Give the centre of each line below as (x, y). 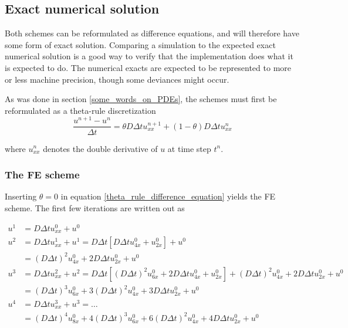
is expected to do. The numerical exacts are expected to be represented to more (148, 67)
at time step (189, 148)
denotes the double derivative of (100, 148)
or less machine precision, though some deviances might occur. (117, 79)
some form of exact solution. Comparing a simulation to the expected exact (140, 44)
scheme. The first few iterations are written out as (95, 207)
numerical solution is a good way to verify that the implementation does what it (149, 56)
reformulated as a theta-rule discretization (80, 110)
